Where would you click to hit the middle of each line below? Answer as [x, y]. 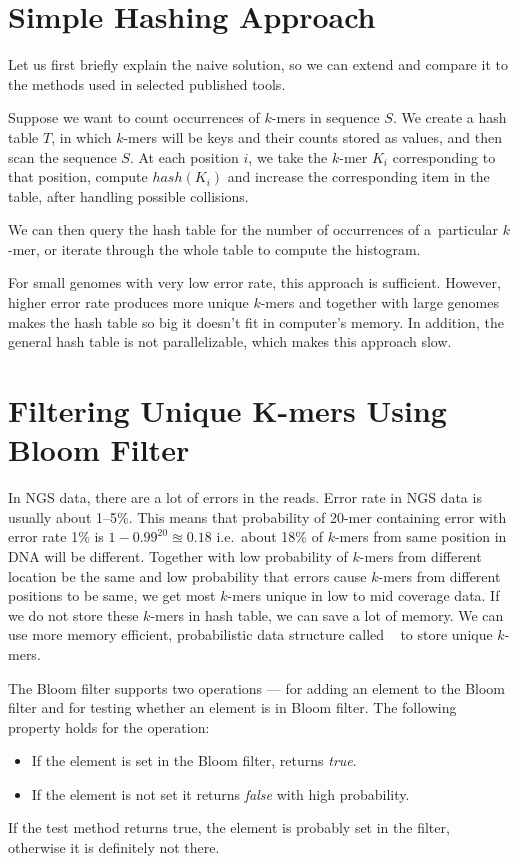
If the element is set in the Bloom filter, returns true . [194, 760]
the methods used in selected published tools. [147, 83]
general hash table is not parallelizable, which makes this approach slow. [230, 341]
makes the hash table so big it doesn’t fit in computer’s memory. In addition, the [256, 321]
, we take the [288, 156]
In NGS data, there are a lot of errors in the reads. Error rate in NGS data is [245, 497]
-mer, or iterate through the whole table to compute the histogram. [214, 248]
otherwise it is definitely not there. [114, 847]
